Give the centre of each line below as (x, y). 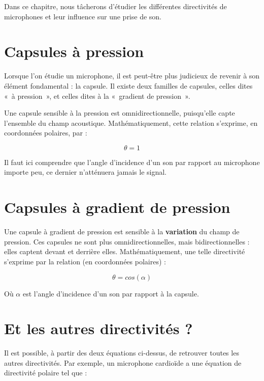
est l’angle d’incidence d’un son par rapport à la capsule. (111, 293)
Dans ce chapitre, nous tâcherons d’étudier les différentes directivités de (115, 6)
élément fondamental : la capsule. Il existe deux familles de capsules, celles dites (128, 85)
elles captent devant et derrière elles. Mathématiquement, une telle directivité (125, 251)
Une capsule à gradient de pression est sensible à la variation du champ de (122, 232)
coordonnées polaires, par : (46, 133)
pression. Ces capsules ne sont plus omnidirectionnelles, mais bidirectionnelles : (127, 241)
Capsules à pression (74, 51)
